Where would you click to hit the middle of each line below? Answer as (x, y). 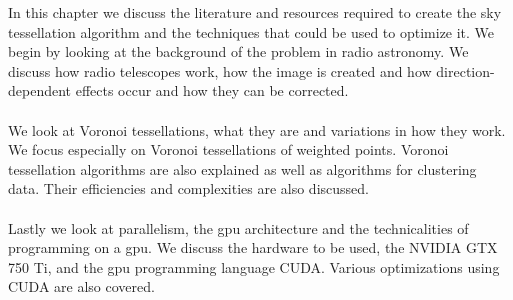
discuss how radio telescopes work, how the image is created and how (220, 70)
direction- (465, 70)
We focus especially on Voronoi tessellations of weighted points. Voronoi (228, 149)
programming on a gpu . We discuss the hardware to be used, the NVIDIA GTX (253, 247)
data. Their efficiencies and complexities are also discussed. (188, 188)
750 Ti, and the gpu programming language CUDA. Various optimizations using (254, 266)
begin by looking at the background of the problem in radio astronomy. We (238, 51)
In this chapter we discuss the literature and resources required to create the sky (255, 12)
